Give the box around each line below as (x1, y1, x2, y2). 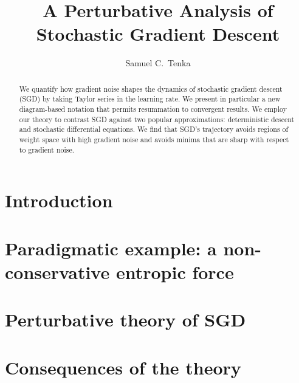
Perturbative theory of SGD (5, 307, 246, 332)
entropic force (115, 259, 234, 284)
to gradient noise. (19, 144, 75, 154)
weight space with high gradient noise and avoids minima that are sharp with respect (19, 134, 289, 144)
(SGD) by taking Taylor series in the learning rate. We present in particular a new (19, 94, 281, 104)
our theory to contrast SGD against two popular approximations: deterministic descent (19, 114, 295, 124)
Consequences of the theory (5, 354, 241, 379)
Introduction (5, 188, 113, 213)
